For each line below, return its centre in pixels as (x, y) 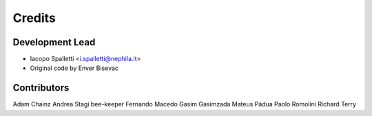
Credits (34, 18)
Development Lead (54, 42)
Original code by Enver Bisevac (74, 68)
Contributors (41, 88)
